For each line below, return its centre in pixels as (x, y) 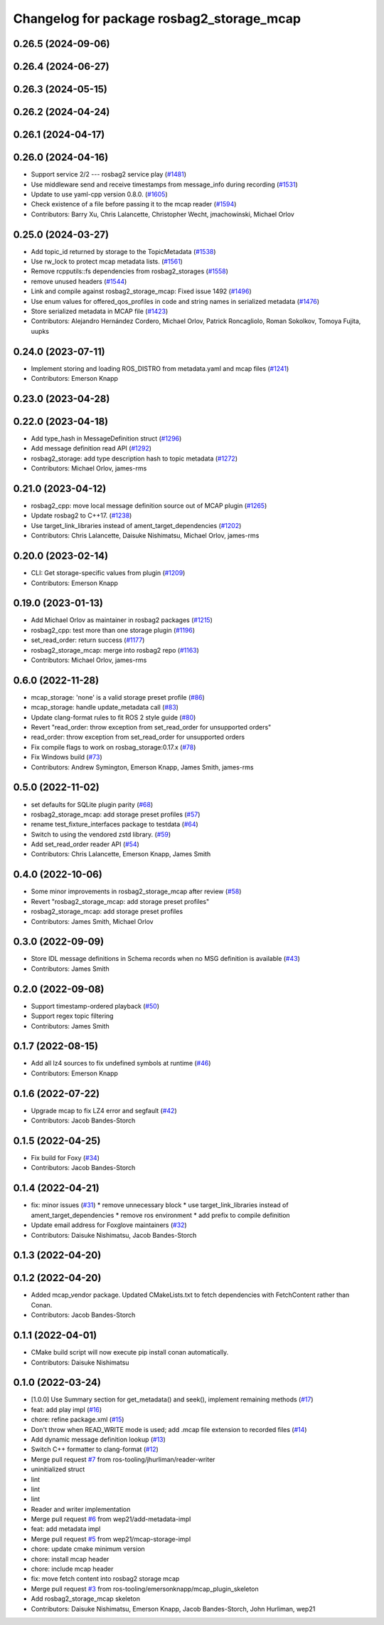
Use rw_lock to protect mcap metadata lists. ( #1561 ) (107, 261)
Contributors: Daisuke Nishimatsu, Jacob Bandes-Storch (114, 1235)
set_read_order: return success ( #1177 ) (88, 640)
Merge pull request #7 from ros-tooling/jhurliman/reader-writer (123, 1459)
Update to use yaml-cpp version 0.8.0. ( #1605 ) (100, 194)
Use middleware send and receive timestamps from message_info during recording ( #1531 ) (164, 184)
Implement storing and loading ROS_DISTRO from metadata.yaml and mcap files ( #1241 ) (160, 368)
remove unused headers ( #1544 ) (79, 281)
